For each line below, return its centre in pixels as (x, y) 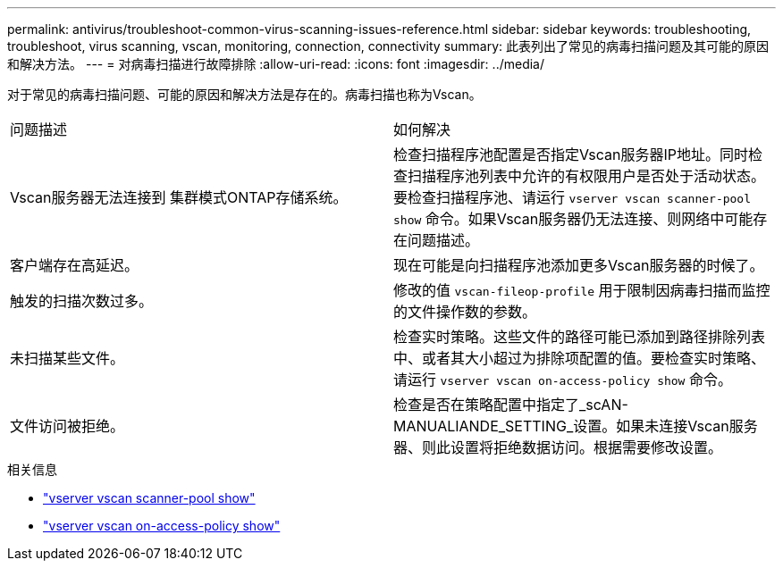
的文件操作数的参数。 (465, 312)
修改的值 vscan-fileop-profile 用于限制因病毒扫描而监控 (582, 290)
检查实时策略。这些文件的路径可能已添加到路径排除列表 (580, 337)
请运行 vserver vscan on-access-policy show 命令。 (563, 380)
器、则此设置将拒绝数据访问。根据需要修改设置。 (558, 447)
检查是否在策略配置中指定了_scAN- (511, 405)
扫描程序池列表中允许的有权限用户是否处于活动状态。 (587, 176)
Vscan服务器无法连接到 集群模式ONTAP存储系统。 (179, 197)
